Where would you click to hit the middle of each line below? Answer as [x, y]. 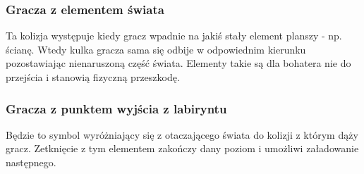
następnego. [31, 162]
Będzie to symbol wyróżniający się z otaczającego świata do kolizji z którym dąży [182, 134]
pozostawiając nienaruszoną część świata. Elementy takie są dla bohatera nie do [178, 63]
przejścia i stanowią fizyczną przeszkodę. [93, 77]
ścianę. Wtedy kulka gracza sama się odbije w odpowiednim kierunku [156, 49]
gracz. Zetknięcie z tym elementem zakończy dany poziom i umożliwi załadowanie [182, 148]
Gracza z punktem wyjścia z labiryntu [116, 108]
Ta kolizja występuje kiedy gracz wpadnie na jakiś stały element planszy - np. [174, 36]
